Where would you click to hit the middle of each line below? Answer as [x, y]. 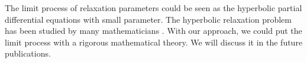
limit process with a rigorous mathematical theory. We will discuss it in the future [154, 42]
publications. [28, 53]
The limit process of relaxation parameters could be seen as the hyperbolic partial [153, 8]
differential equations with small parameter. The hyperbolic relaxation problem [148, 19]
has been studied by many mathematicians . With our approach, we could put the [153, 31]
